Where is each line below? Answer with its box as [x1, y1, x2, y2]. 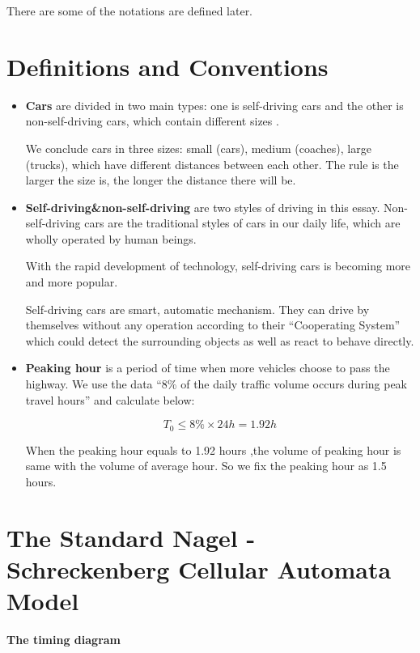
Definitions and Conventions [6, 49, 329, 83]
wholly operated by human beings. [25, 230, 197, 247]
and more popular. [25, 273, 118, 290]
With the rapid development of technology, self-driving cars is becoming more [25, 257, 411, 274]
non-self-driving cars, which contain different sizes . [25, 112, 279, 129]
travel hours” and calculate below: [25, 391, 195, 408]
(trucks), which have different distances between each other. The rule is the [25, 155, 399, 172]
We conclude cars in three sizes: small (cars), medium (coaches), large [25, 139, 371, 156]
